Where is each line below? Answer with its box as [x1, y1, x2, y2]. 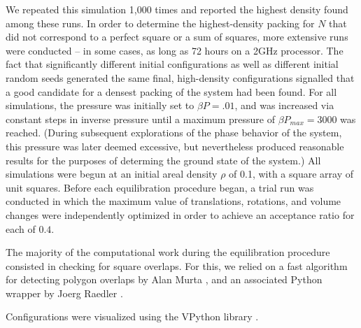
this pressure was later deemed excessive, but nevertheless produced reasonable [6, 138, 344, 153]
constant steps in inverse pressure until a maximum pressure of [6, 111, 275, 126]
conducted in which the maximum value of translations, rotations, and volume [6, 194, 341, 208]
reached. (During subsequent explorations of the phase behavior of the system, [6, 125, 342, 140]
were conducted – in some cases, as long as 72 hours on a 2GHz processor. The [6, 43, 344, 57]
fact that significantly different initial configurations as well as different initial [6, 57, 339, 71]
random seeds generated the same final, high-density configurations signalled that [6, 70, 355, 85]
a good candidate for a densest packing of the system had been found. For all [6, 84, 337, 99]
